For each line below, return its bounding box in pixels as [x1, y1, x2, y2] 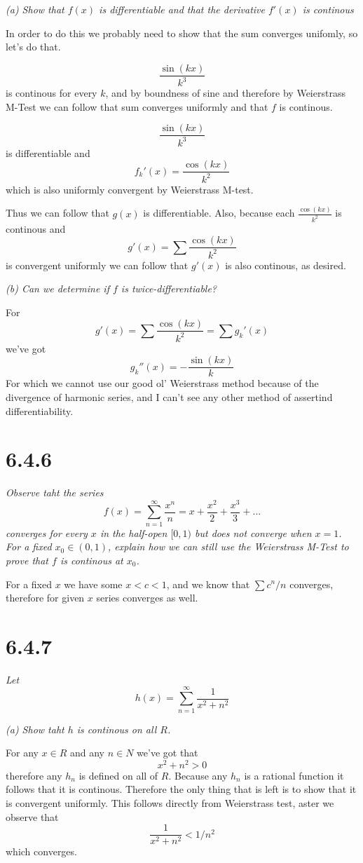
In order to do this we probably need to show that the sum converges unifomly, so [6, 25, 358, 40]
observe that [6, 809, 59, 824]
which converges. [6, 844, 77, 859]
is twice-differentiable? [121, 281, 217, 296]
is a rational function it [244, 768, 344, 782]
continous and [6, 221, 66, 236]
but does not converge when [195, 525, 312, 540]
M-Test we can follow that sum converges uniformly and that [6, 99, 268, 114]
